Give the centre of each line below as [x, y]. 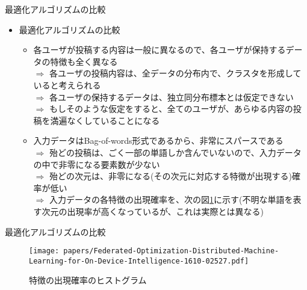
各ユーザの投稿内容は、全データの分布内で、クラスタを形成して [175, 73]
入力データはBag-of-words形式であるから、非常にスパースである [158, 140]
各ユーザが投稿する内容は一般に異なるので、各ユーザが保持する [160, 50]
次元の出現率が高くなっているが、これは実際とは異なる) [153, 211]
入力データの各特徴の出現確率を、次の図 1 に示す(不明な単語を [171, 199]
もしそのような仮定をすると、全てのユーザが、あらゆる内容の [171, 109]
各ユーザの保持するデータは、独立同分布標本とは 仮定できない [171, 97]
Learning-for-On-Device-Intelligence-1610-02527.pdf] [139, 261]
